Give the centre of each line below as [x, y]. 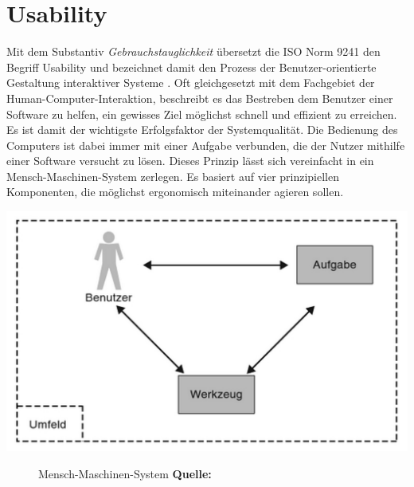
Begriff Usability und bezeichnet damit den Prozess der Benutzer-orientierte [191, 67]
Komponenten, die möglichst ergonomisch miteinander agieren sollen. [175, 192]
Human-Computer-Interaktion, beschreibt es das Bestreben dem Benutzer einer [200, 98]
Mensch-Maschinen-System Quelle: [125, 473]
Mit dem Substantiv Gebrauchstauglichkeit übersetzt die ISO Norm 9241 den [193, 51]
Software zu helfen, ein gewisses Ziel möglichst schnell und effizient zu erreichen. [202, 114]
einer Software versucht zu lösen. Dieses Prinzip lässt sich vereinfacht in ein [190, 161]
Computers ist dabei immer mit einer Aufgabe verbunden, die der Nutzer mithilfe [206, 145]
